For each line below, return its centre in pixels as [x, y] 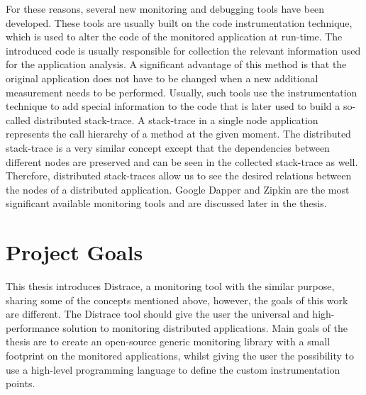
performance [33, 327]
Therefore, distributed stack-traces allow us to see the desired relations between [179, 176]
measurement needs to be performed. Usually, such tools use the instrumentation [182, 92]
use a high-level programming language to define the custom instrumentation [173, 369]
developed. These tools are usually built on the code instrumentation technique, [179, 22]
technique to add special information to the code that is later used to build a [173, 106]
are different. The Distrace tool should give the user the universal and [157, 314]
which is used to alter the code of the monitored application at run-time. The [174, 37]
